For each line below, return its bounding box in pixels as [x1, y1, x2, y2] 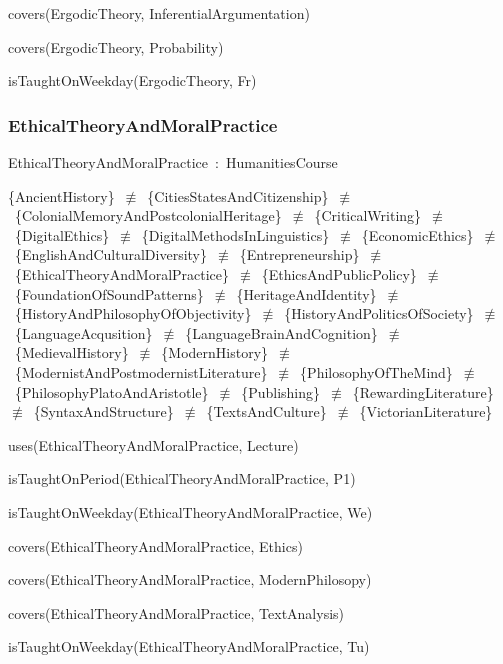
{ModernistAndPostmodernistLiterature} [14, 361, 268, 382]
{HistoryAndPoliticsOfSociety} [284, 303, 474, 324]
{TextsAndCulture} [206, 401, 327, 422]
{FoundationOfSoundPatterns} [14, 283, 204, 304]
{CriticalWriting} [314, 205, 422, 226]
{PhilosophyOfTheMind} [300, 361, 453, 382]
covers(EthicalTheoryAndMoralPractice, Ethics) [8, 535, 303, 556]
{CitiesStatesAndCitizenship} [147, 185, 329, 206]
